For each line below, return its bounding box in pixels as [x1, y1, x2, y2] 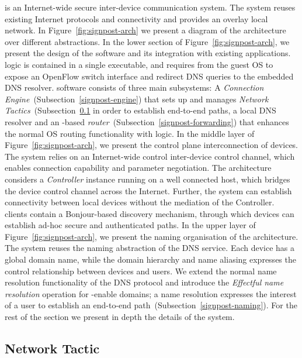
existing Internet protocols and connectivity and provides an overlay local [5, 12, 268, 25]
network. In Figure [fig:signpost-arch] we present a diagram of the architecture [5, 24, 286, 36]
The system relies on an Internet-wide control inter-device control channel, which [5, 150, 295, 162]
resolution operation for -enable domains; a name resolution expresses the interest [5, 287, 297, 300]
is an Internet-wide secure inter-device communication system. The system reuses [5, 1, 296, 13]
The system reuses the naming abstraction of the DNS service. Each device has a [5, 242, 295, 254]
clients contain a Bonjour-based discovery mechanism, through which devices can [5, 207, 294, 219]
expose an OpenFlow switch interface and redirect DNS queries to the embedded [5, 70, 294, 82]
